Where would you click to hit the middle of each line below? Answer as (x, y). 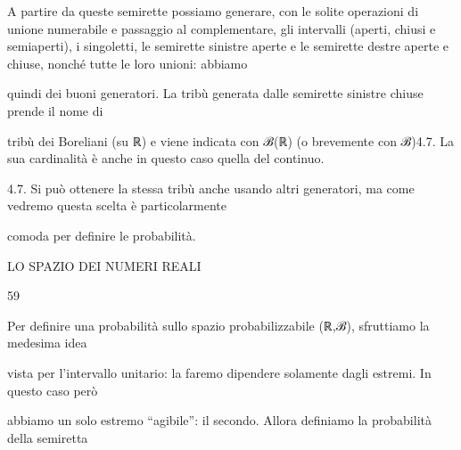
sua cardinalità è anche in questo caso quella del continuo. (166, 158)
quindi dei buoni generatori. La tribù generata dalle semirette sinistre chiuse (215, 93)
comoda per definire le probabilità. (102, 235)
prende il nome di (55, 110)
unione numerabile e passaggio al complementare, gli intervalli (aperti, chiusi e (222, 28)
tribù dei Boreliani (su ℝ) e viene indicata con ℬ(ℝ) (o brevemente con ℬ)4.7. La (230, 140)
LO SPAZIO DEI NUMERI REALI (104, 265)
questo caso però (53, 390)
